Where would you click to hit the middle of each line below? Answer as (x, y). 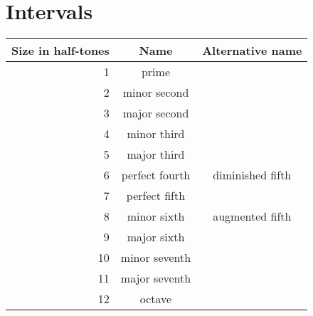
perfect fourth (156, 175)
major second (156, 113)
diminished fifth (252, 175)
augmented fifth (252, 216)
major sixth (156, 237)
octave (156, 299)
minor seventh (156, 258)
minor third (156, 134)
